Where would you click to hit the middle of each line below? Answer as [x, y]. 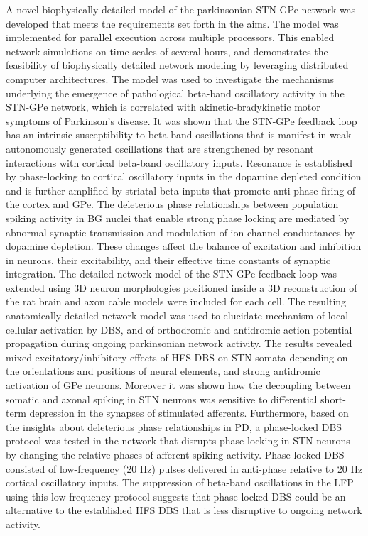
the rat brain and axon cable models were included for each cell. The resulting [176, 301]
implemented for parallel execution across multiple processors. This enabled [170, 37]
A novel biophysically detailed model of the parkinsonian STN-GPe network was [181, 9]
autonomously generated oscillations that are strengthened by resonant [160, 148]
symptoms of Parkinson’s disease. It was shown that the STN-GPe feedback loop [182, 120]
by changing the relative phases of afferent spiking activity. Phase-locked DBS [175, 454]
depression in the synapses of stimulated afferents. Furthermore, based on [189, 413]
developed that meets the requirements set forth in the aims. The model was [172, 23]
